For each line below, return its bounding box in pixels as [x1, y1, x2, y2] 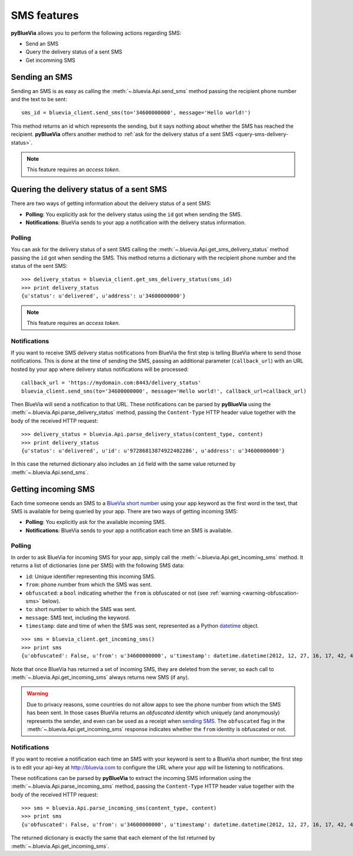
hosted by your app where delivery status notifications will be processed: [11, 366, 189, 373]
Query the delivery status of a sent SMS [25, 48, 123, 55]
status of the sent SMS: [11, 262, 68, 269]
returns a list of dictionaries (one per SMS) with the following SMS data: [11, 562, 185, 569]
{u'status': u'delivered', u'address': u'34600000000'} [21, 293, 186, 300]
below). [42, 598, 61, 605]
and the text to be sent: [11, 96, 68, 103]
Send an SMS [25, 40, 59, 47]
